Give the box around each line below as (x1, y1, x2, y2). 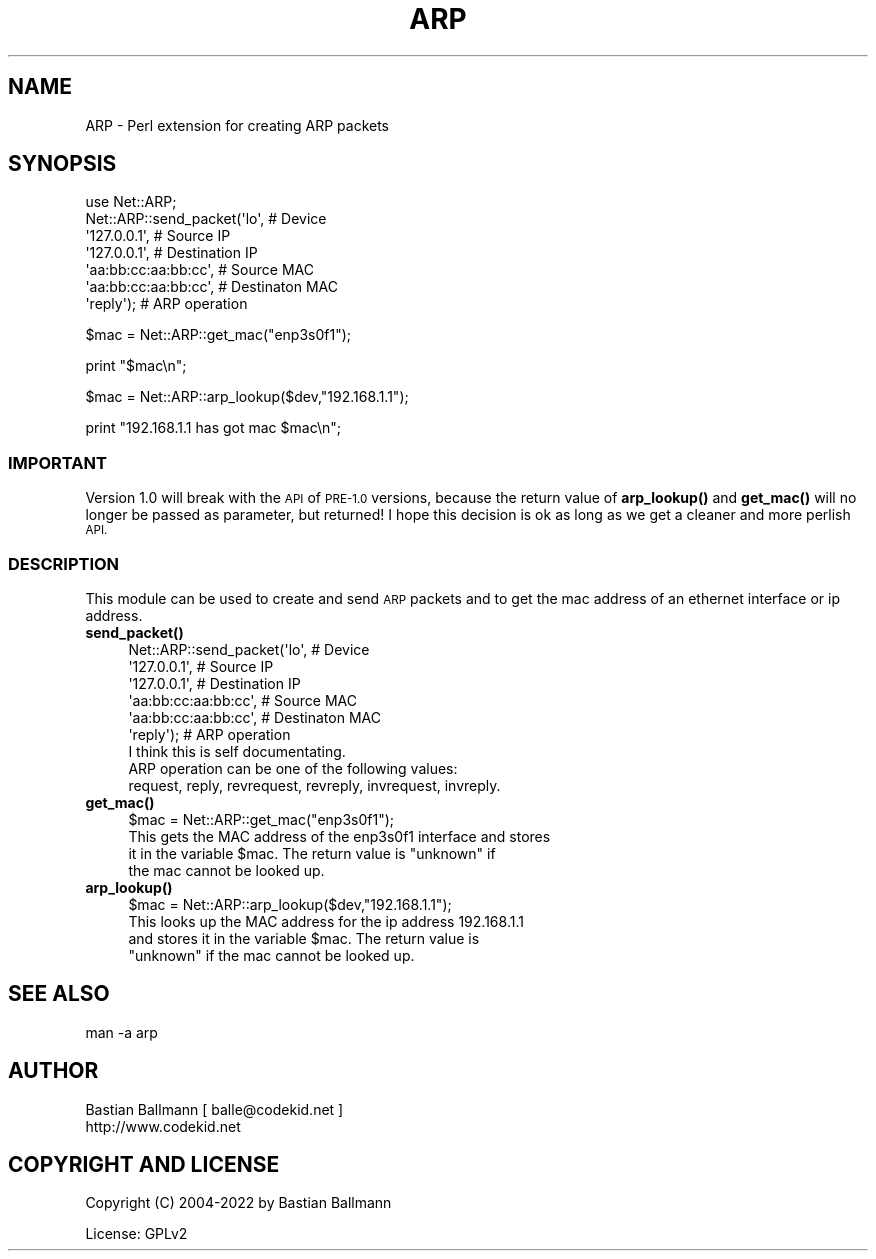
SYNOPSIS (8, 151, 117, 177)
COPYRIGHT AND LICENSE (8, 1152, 280, 1178)
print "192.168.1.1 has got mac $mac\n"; (85, 419, 341, 437)
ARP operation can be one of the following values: (128, 759, 458, 777)
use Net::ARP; (85, 193, 177, 211)
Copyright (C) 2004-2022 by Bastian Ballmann (85, 1194, 392, 1212)
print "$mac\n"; (85, 357, 187, 375)
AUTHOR (8, 1058, 99, 1084)
